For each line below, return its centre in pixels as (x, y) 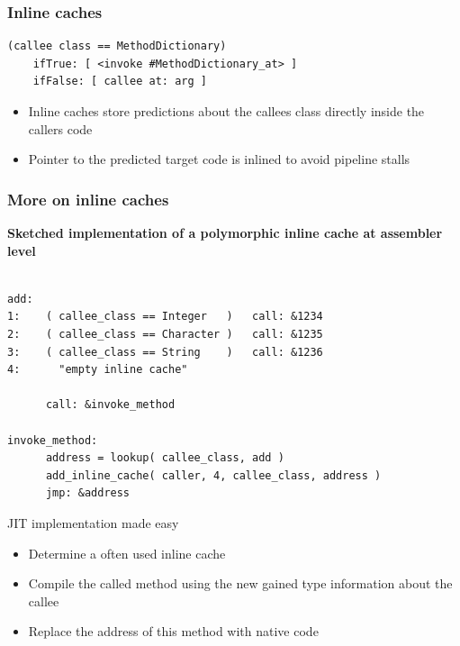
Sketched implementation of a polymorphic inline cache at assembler (225, 232)
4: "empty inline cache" (98, 370)
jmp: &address (88, 493)
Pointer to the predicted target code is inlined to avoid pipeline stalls (219, 159)
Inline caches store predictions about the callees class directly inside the (226, 111)
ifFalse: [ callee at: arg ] (120, 82)
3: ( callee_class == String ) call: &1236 (165, 352)
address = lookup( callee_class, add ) (165, 458)
